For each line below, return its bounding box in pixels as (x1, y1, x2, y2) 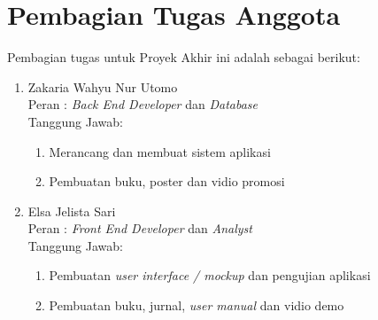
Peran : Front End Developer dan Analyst (27, 219, 252, 238)
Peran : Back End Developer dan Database (27, 95, 258, 113)
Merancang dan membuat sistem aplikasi (49, 142, 271, 160)
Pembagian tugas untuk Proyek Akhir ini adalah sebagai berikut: (7, 48, 360, 66)
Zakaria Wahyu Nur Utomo (27, 77, 178, 96)
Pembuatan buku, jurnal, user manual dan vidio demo (49, 296, 344, 315)
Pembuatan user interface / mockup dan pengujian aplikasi (49, 266, 371, 285)
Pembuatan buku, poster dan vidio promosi (49, 172, 285, 191)
